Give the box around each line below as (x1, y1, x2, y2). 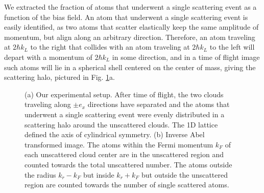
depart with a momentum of (4, 51, 92, 62)
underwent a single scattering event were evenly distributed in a (25, 109, 225, 119)
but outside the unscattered (141, 169, 228, 180)
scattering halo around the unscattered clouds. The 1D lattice (25, 119, 218, 130)
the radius (25, 169, 56, 180)
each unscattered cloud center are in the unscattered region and (25, 149, 224, 160)
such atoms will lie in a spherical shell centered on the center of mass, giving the (4, 61, 256, 72)
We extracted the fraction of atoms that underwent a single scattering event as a (4, 2, 257, 12)
